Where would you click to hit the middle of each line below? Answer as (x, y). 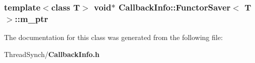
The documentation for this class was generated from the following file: (113, 37)
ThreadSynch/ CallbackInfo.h (52, 54)
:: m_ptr (31, 18)
